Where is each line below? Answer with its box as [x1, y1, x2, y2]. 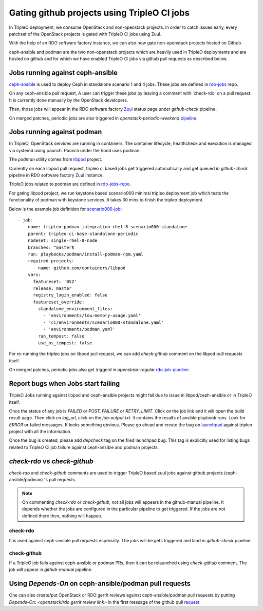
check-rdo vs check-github [9, 457, 94, 465]
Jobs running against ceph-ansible [9, 68, 118, 77]
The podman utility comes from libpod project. [9, 157, 102, 162]
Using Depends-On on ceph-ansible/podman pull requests [9, 579, 191, 588]
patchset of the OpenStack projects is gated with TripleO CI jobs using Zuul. [9, 31, 162, 37]
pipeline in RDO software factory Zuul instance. [9, 172, 104, 178]
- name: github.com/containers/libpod [33, 265, 126, 271]
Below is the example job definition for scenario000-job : [9, 206, 122, 212]
